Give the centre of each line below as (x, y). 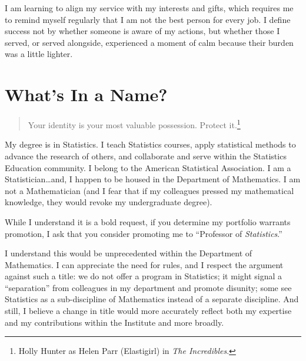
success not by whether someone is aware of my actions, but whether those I (142, 31)
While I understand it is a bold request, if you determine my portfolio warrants (148, 221)
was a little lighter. (39, 54)
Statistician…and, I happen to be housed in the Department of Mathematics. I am (153, 179)
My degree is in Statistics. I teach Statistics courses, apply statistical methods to (150, 144)
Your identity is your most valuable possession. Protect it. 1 (134, 124)
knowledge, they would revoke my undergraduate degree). (109, 202)
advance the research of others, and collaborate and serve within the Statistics (146, 156)
